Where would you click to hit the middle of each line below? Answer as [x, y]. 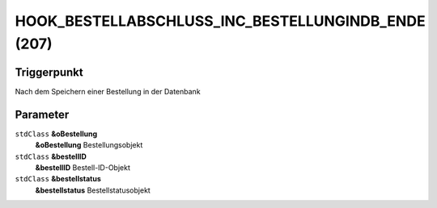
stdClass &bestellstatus [58, 179]
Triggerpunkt [49, 72]
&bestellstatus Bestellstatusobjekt [93, 190]
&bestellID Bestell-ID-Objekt [83, 167]
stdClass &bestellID [51, 156]
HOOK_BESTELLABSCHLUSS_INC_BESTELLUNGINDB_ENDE [220, 21]
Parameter [42, 114]
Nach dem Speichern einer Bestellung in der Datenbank [108, 91]
